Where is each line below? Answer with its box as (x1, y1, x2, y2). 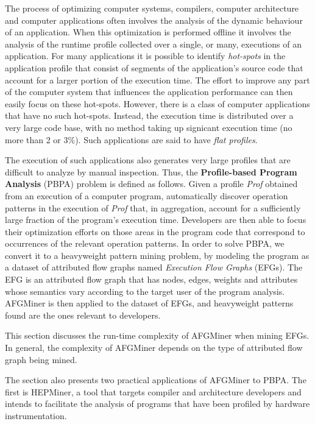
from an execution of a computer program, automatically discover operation (5, 189, 288, 202)
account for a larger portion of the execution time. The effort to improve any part (5, 73, 310, 86)
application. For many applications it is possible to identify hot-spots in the (5, 49, 286, 62)
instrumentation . (5, 409, 67, 422)
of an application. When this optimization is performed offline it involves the (5, 26, 291, 38)
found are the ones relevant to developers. (5, 308, 161, 321)
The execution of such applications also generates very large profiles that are (5, 154, 291, 166)
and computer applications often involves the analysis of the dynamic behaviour (5, 13, 303, 26)
